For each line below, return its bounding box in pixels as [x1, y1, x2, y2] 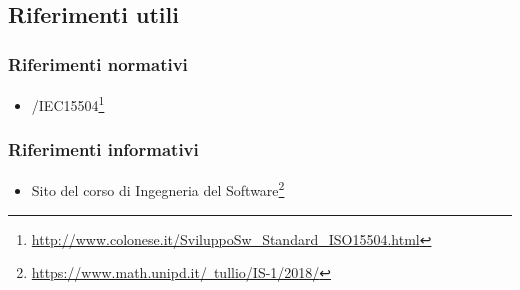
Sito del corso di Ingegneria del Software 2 [31, 177, 285, 201]
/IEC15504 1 [31, 92, 105, 115]
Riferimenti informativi [8, 137, 199, 162]
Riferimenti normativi [8, 51, 188, 76]
